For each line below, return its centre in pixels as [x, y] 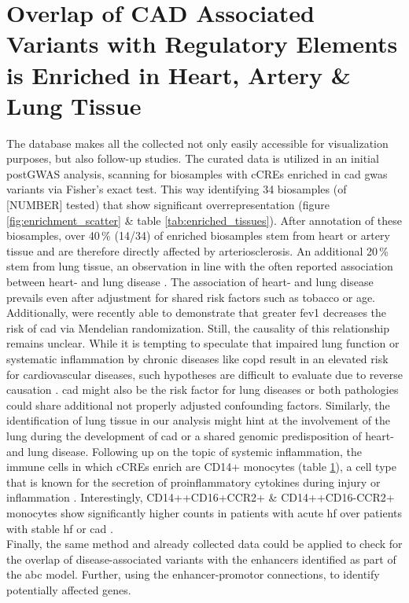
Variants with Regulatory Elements [202, 44]
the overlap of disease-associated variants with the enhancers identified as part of [201, 559]
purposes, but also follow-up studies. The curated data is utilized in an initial [193, 158]
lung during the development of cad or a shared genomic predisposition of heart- [200, 435]
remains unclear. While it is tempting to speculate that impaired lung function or [203, 343]
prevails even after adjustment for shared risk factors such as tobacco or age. [191, 297]
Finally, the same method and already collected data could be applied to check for [204, 544]
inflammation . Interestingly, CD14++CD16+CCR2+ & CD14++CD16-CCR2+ [201, 497]
